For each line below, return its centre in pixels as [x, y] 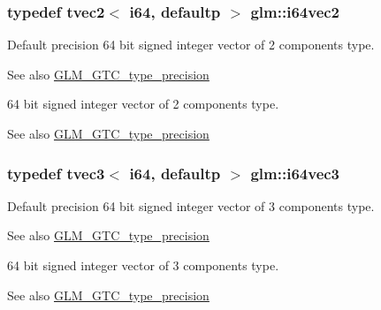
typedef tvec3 [56, 173]
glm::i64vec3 [295, 173]
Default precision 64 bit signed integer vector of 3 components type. [191, 205]
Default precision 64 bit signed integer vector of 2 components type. [191, 45]
